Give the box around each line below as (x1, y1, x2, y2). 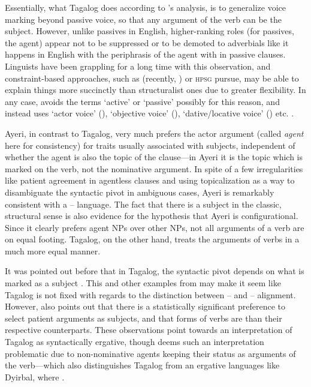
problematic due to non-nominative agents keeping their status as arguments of (5, 347, 296, 359)
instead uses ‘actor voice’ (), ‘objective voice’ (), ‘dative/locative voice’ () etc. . (5, 107, 294, 119)
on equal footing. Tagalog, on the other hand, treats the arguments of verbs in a (5, 233, 300, 245)
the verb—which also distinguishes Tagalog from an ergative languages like (5, 359, 280, 371)
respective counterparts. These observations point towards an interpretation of (5, 323, 292, 336)
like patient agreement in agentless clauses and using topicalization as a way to (5, 174, 295, 187)
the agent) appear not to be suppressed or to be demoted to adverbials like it (5, 36, 289, 49)
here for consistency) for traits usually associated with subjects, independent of (5, 139, 295, 151)
